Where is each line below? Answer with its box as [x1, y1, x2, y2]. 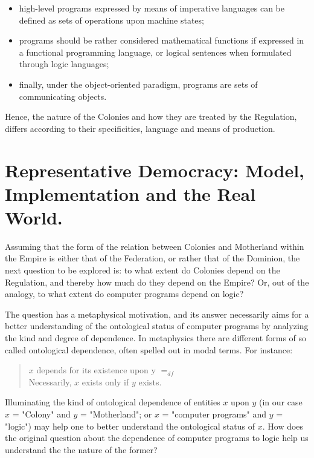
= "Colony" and [12, 407, 71, 420]
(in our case [259, 396, 303, 408]
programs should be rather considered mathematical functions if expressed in [19, 34, 304, 47]
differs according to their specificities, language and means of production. [5, 122, 275, 134]
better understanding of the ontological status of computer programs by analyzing [5, 319, 309, 332]
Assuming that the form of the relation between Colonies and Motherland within [5, 240, 304, 252]
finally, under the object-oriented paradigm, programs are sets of [19, 77, 258, 90]
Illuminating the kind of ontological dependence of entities [5, 396, 220, 408]
